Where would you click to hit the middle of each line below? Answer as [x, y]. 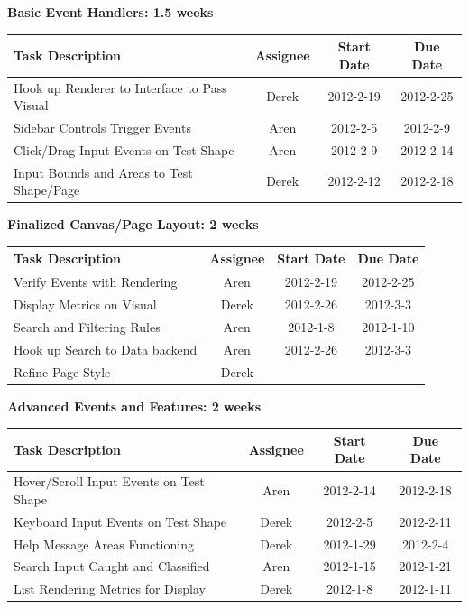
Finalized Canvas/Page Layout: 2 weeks [133, 224]
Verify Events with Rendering [96, 282]
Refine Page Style [62, 371]
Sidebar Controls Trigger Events [102, 127]
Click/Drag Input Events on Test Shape [124, 149]
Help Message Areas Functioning [104, 544]
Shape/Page [47, 190]
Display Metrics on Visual [85, 304]
